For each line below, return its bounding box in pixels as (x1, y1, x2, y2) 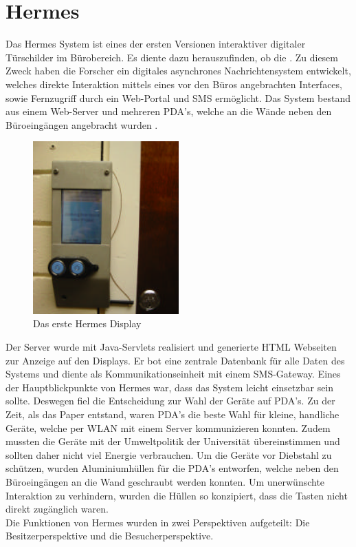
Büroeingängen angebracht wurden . (5, 117, 158, 132)
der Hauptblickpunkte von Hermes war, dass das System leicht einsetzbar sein (5, 380, 334, 394)
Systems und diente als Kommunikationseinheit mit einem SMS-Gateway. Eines (5, 367, 341, 381)
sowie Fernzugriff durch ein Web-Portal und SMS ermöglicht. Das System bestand (5, 90, 351, 105)
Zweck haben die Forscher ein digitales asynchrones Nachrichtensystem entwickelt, (5, 63, 351, 78)
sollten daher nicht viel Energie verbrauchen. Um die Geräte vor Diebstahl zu (5, 447, 332, 462)
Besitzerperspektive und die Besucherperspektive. (5, 528, 214, 543)
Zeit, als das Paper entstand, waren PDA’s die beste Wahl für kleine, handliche (5, 406, 340, 421)
